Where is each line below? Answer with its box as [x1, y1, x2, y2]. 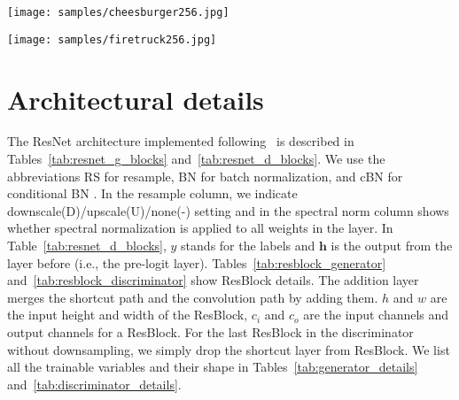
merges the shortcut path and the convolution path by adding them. [7, 288, 378, 306]
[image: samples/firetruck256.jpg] [7, 33, 217, 46]
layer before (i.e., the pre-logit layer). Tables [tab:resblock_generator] [7, 253, 386, 272]
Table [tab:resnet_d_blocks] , [7, 236, 167, 254]
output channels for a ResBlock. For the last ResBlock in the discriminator [7, 322, 414, 341]
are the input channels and [303, 305, 449, 324]
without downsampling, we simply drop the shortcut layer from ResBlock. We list [7, 340, 450, 358]
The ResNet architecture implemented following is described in [7, 132, 354, 150]
